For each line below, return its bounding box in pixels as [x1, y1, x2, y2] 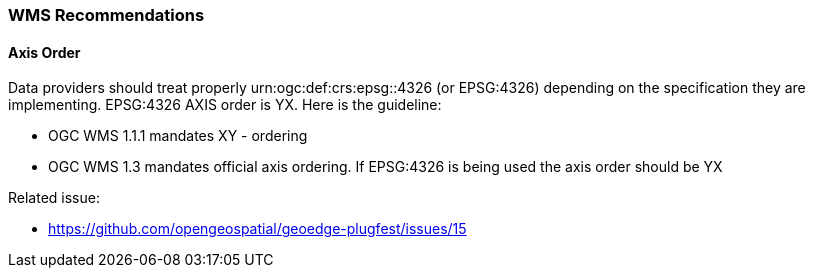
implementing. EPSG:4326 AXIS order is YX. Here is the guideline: [8, 96, 442, 114]
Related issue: [8, 189, 100, 207]
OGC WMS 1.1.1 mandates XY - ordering [48, 127, 308, 145]
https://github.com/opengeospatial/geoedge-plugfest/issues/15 [48, 220, 467, 238]
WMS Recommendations [8, 5, 205, 25]
